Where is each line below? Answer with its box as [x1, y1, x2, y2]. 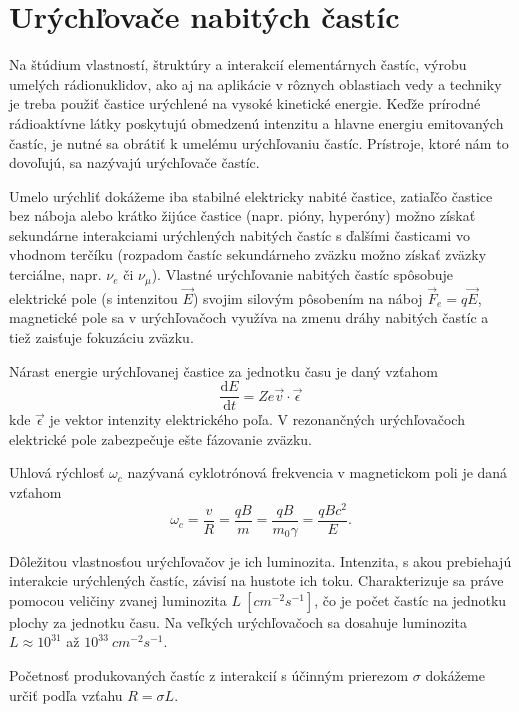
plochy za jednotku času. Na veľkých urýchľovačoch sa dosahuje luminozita [9, 611, 467, 632]
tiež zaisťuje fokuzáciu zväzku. [9, 326, 194, 347]
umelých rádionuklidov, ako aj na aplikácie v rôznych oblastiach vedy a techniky [9, 73, 502, 94]
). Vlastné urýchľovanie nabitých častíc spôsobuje [151, 264, 454, 285]
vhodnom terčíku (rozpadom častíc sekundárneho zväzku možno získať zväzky [9, 244, 487, 265]
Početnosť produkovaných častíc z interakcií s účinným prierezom [9, 665, 409, 686]
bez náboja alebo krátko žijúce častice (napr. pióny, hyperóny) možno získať [9, 205, 476, 226]
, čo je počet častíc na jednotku [314, 589, 507, 610]
